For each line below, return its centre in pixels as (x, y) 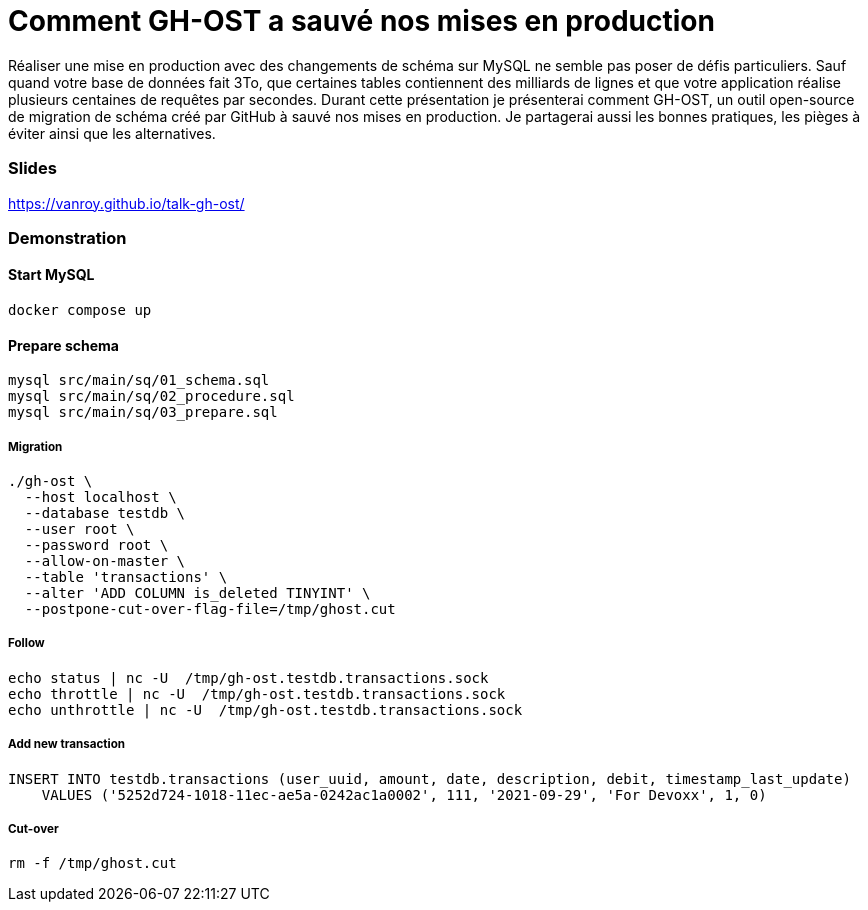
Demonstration (67, 237)
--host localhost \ (100, 497)
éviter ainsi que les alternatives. (112, 133)
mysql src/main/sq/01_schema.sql (139, 380)
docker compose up (80, 310)
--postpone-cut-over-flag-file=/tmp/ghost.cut (210, 609)
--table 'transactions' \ (126, 577)
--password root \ (96, 545)
